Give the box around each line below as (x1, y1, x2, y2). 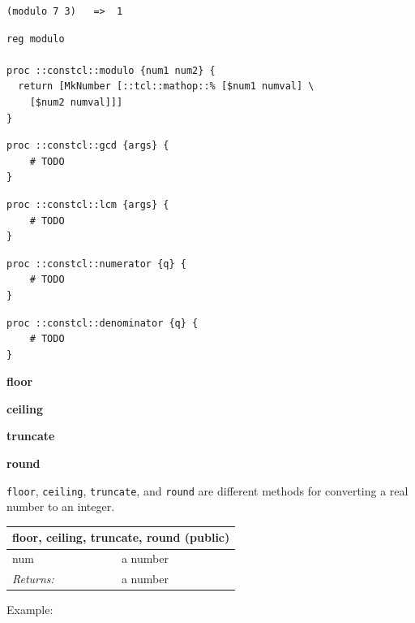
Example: (6, 601, 53, 618)
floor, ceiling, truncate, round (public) (12, 529, 230, 546)
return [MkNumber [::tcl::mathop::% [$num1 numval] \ (18, 80, 314, 93)
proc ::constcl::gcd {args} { (6, 140, 169, 152)
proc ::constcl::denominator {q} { (6, 317, 199, 329)
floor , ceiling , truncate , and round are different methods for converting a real (6, 482, 409, 499)
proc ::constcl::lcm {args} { (6, 198, 169, 210)
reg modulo (6, 32, 65, 45)
